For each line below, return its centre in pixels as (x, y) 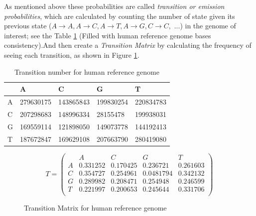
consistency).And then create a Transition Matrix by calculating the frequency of (128, 45)
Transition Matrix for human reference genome (95, 207)
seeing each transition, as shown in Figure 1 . (72, 54)
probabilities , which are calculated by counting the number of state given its (120, 16)
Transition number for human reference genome (87, 71)
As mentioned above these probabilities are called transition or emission (114, 6)
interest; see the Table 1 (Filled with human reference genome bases (108, 35)
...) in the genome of (205, 26)
